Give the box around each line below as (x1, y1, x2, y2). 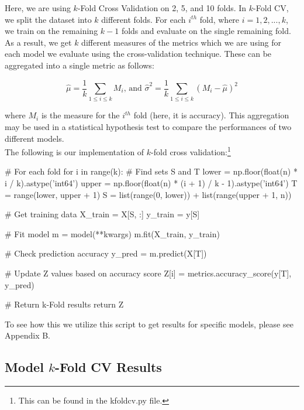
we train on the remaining (5, 25, 98, 37)
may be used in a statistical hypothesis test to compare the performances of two (5, 120, 292, 132)
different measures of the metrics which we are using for (81, 36, 282, 48)
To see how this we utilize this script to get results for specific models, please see (5, 317, 293, 330)
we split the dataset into (5, 13, 92, 25)
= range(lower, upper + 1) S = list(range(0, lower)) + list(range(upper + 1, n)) (5, 188, 292, 200)
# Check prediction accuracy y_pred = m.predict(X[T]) (5, 247, 207, 259)
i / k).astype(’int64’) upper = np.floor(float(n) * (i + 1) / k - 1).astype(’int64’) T (5, 176, 298, 189)
